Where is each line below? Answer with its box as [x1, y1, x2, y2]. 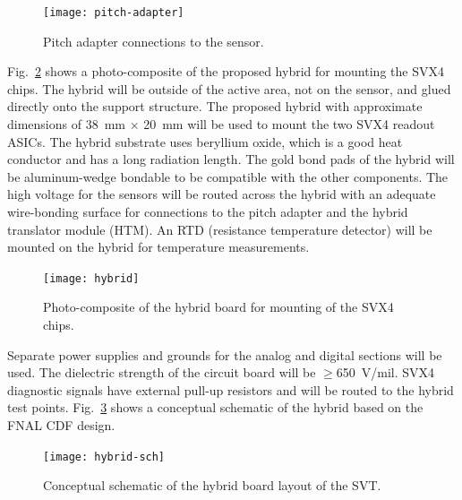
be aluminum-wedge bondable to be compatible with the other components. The [7, 167, 449, 185]
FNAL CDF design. [7, 416, 115, 434]
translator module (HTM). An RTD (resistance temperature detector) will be [7, 220, 432, 238]
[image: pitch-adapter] [43, 6, 184, 19]
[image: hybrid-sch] [43, 450, 166, 463]
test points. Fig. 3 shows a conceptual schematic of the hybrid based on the [7, 398, 423, 417]
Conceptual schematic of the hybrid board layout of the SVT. [43, 476, 381, 495]
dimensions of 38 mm [7, 115, 125, 134]
